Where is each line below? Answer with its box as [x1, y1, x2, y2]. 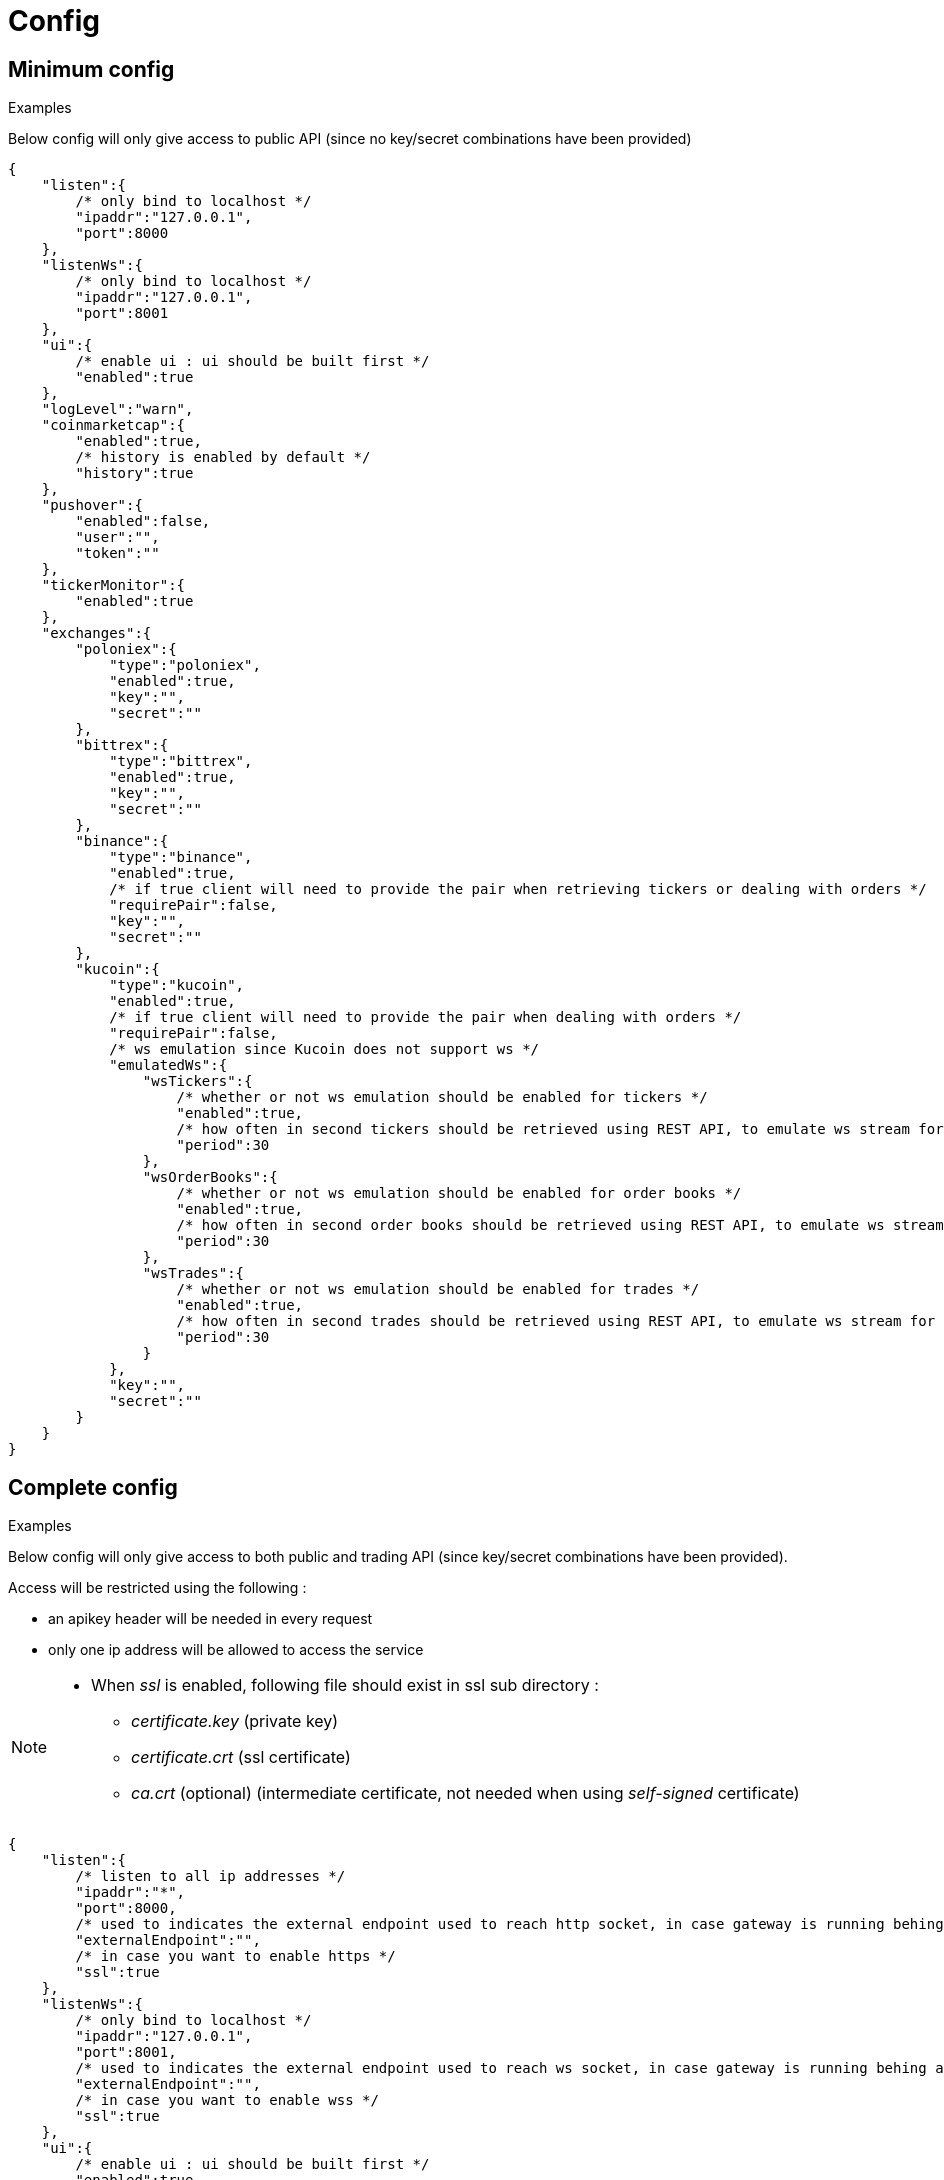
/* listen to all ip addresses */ [75, 1868, 346, 1885]
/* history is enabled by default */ [75, 449, 371, 466]
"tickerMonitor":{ [41, 577, 186, 594]
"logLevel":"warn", [41, 401, 194, 418]
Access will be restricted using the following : [8, 1579, 307, 1597]
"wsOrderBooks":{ [142, 1169, 278, 1186]
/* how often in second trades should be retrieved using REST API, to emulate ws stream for [176, 1313, 936, 1330]
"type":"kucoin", [109, 977, 245, 994]
